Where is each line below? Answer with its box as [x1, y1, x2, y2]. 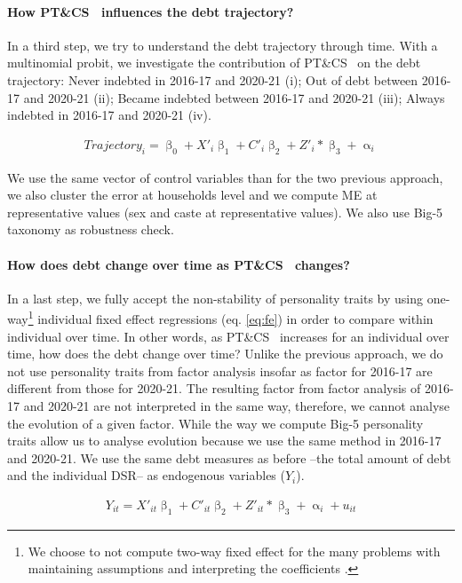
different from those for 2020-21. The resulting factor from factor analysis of [7, 379, 421, 398]
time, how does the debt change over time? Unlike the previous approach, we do [7, 344, 443, 363]
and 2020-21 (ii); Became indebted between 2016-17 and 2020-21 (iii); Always [23, 88, 445, 106]
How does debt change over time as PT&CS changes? [7, 255, 350, 273]
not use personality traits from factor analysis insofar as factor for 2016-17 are [7, 361, 433, 380]
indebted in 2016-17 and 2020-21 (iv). [7, 106, 211, 124]
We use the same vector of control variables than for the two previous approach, [7, 168, 443, 186]
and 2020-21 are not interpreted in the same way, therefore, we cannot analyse [23, 396, 450, 414]
